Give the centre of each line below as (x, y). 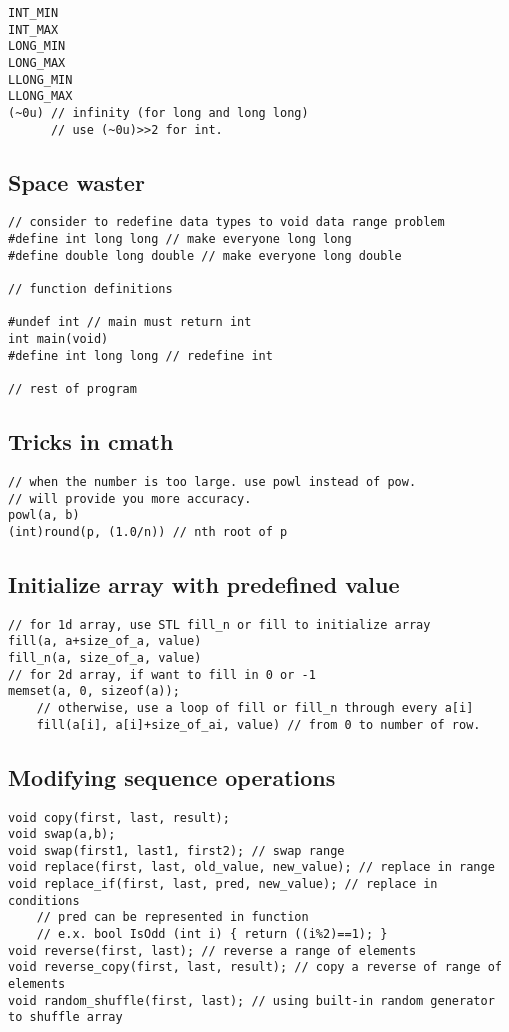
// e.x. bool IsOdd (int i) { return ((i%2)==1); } (212, 934)
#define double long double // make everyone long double (205, 255)
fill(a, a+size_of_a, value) (105, 641)
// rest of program (72, 389)
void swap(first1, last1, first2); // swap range (176, 850)
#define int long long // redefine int (140, 355)
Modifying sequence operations (172, 776)
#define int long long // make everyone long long (180, 239)
